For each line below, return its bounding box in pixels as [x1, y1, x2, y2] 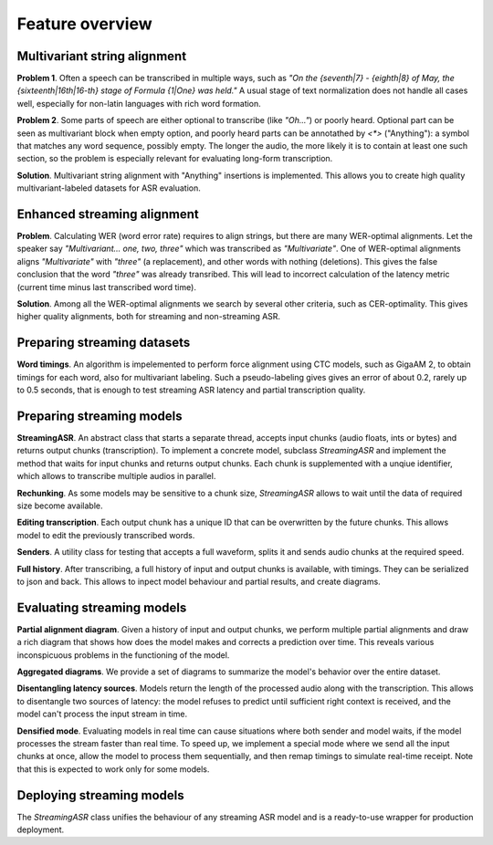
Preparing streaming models [16, 408, 183, 423]
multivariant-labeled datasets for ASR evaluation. [16, 183, 201, 193]
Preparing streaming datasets [16, 335, 191, 350]
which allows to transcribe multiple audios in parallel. [16, 471, 216, 482]
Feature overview [16, 14, 152, 34]
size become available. [16, 500, 104, 511]
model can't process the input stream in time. [16, 708, 187, 720]
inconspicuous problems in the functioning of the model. [16, 649, 230, 661]
